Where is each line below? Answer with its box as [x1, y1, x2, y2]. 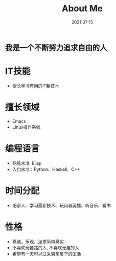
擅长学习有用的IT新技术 [12, 83, 60, 89]
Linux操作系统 [12, 124, 41, 130]
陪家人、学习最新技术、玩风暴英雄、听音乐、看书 [12, 202, 111, 208]
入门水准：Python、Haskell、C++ [12, 166, 81, 172]
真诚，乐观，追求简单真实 [12, 238, 64, 244]
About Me [62, 3, 103, 14]
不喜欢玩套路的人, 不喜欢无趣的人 [12, 244, 79, 250]
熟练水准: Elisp [12, 160, 42, 166]
